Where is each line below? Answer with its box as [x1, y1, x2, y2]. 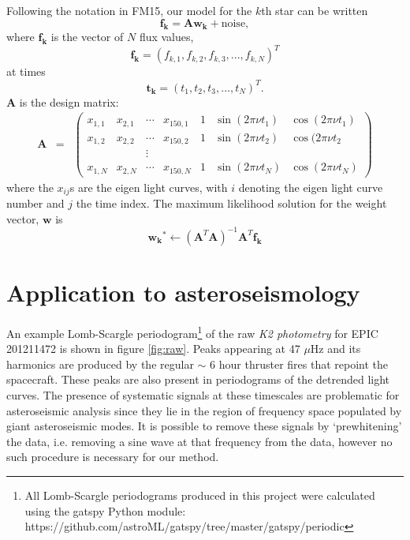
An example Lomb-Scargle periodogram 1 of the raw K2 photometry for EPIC [6, 323, 378, 341]
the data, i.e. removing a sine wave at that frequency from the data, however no [6, 433, 393, 449]
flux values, [139, 28, 194, 45]
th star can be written [261, 2, 368, 18]
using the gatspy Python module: [24, 502, 186, 519]
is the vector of [50, 28, 124, 45]
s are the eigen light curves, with [69, 178, 228, 195]
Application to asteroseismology [6, 276, 360, 309]
